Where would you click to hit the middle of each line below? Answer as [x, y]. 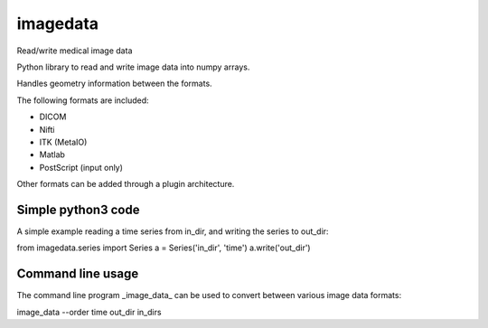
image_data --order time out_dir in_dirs [89, 312]
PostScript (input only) [81, 167]
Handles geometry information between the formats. [114, 84]
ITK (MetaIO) [63, 142]
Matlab [52, 155]
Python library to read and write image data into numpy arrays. [133, 67]
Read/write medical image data [75, 51]
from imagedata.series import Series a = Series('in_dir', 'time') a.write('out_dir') [164, 248]
